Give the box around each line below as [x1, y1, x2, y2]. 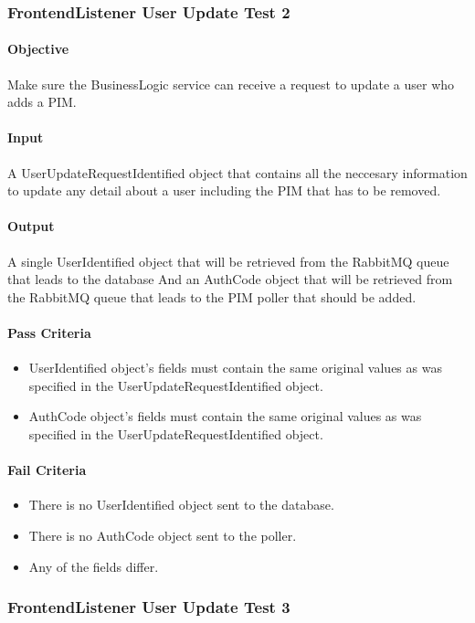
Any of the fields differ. [28, 556, 159, 575]
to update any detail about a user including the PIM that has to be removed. [7, 181, 441, 200]
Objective [7, 39, 69, 58]
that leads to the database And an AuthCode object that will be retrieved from [7, 269, 453, 289]
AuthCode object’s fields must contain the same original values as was [28, 407, 422, 426]
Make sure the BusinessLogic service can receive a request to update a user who [7, 74, 455, 93]
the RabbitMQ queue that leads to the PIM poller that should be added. [7, 287, 417, 306]
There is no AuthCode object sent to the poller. [28, 525, 297, 544]
